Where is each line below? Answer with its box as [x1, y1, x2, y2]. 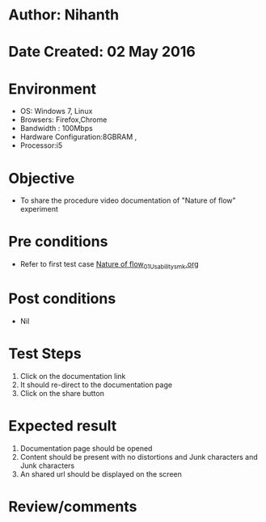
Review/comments [8, 497, 137, 516]
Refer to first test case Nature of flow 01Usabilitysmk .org [19, 259, 200, 271]
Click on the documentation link [19, 371, 126, 381]
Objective [8, 169, 75, 187]
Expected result [8, 417, 117, 436]
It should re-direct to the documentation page [19, 380, 172, 389]
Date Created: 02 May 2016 [8, 43, 196, 61]
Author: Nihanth [8, 6, 120, 24]
